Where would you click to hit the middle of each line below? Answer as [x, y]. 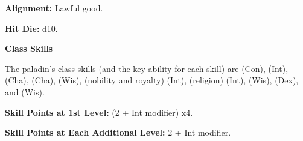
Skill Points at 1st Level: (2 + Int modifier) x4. [99, 112]
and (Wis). [25, 91]
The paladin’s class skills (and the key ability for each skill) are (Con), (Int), [147, 68]
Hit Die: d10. [31, 28]
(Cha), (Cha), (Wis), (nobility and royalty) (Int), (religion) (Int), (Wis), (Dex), [152, 80]
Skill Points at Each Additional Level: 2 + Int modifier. [118, 132]
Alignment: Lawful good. [54, 8]
